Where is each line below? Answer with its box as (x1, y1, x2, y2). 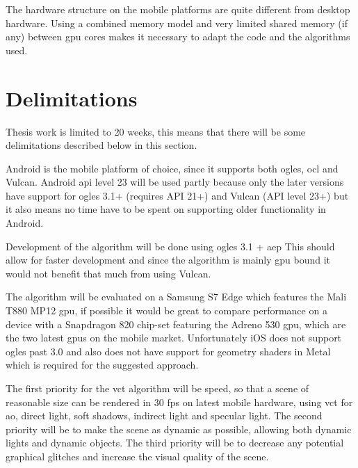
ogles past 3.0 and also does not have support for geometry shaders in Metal (6, 344, 331, 358)
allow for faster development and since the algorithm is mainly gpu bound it (6, 252, 331, 267)
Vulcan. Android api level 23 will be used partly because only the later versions (6, 175, 344, 189)
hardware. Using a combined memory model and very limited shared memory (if (6, 15, 348, 30)
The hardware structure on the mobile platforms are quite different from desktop (6, 2, 350, 16)
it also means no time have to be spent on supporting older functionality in (6, 202, 326, 216)
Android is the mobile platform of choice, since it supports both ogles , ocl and (6, 161, 339, 175)
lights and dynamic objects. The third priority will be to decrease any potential (6, 435, 344, 450)
